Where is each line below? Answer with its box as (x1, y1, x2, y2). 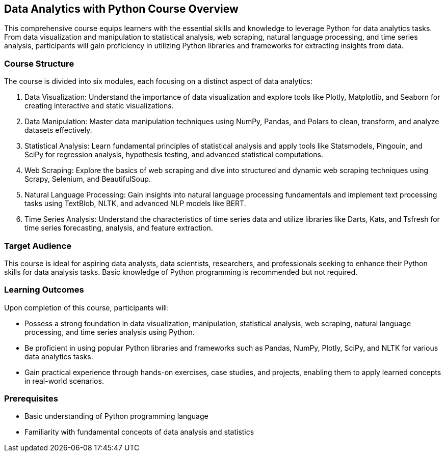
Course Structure (4, 58, 74, 69)
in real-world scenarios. (24, 376, 104, 385)
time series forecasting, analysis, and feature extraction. (24, 223, 213, 233)
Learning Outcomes (4, 284, 84, 295)
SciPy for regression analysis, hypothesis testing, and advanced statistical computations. (24, 150, 323, 159)
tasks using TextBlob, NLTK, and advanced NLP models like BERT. (24, 199, 246, 208)
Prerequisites (4, 393, 58, 404)
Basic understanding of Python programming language (24, 412, 208, 421)
